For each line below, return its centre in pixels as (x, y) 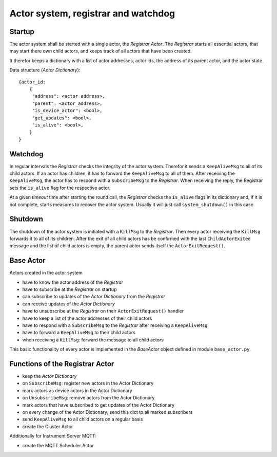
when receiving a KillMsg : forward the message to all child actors (93, 340)
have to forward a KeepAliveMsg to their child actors (79, 333)
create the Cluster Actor (48, 426)
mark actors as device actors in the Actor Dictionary (77, 390)
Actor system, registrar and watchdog (92, 13)
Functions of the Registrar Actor (62, 364)
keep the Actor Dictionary (50, 376)
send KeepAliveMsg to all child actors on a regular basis (83, 419)
